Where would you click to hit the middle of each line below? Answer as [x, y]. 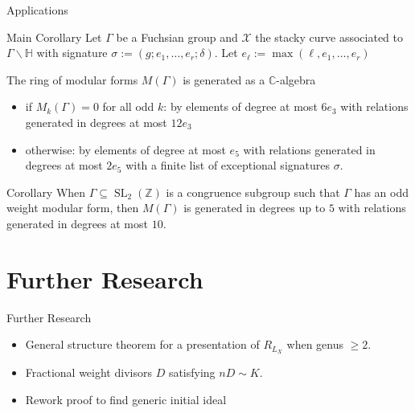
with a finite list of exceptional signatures [228, 165]
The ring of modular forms [72, 79]
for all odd [128, 106]
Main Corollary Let [54, 37]
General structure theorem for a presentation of [142, 344]
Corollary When [46, 192]
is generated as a [224, 79]
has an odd [381, 192]
